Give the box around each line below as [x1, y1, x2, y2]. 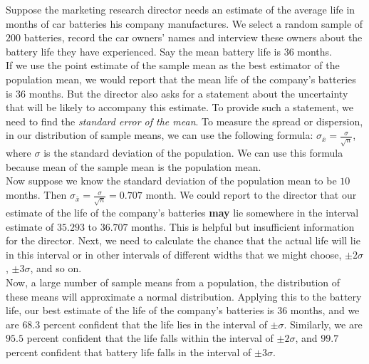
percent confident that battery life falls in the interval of [6, 344, 251, 359]
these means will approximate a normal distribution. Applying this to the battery [6, 288, 362, 303]
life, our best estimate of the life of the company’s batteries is [6, 303, 274, 318]
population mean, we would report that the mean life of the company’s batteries [6, 71, 356, 86]
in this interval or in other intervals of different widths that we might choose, [6, 246, 342, 261]
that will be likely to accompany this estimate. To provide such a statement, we [6, 100, 353, 115]
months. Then [6, 187, 67, 202]
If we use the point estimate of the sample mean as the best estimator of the [6, 58, 340, 73]
